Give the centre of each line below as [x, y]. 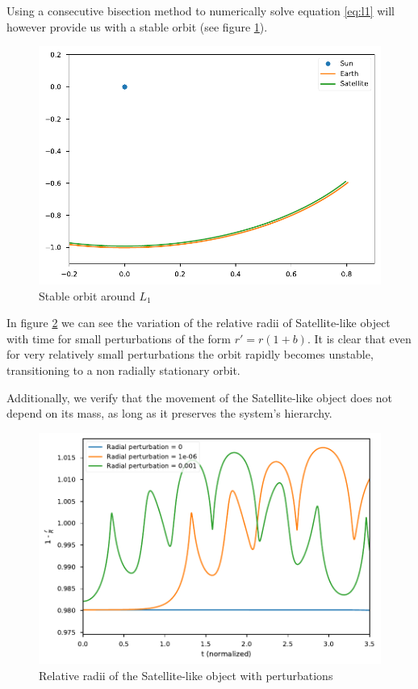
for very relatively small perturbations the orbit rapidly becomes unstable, [190, 354]
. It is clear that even [359, 338]
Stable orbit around [87, 295]
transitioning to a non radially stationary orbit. [123, 370]
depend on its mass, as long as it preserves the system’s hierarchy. [169, 413]
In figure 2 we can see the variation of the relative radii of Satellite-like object [199, 323]
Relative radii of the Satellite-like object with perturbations [186, 675]
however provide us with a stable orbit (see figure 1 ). [137, 26]
